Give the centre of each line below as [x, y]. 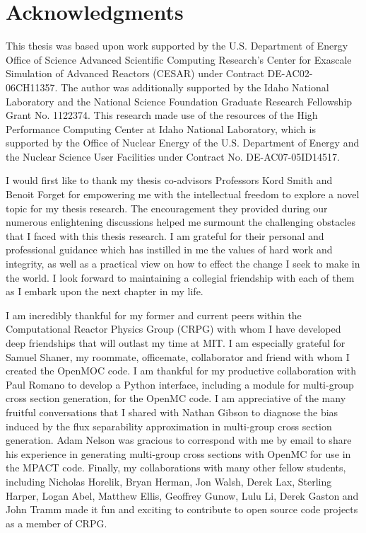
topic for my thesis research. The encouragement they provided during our [167, 208]
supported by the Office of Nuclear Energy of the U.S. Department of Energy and [183, 143]
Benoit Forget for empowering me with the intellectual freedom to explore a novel [183, 194]
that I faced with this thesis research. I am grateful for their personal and [165, 235]
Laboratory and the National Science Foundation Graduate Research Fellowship [179, 101]
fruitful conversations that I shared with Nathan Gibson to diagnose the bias [172, 412]
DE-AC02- [290, 73]
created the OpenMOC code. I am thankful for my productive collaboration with [181, 371]
